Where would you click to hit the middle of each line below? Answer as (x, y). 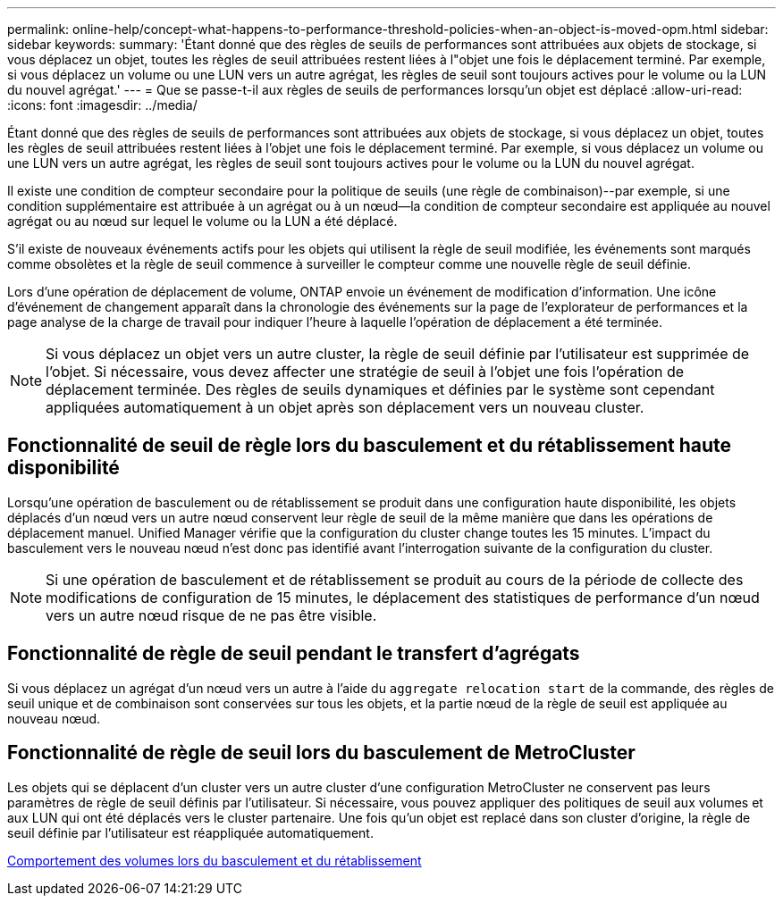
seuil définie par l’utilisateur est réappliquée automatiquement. (190, 832)
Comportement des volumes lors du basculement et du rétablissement (215, 860)
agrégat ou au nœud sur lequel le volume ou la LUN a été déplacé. (202, 221)
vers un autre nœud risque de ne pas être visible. (211, 615)
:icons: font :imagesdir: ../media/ (102, 105)
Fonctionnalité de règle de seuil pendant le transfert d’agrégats (294, 654)
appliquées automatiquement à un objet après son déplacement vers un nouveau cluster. (345, 407)
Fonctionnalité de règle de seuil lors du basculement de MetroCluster (321, 753)
